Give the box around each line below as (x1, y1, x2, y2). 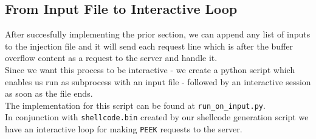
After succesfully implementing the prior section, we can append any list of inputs (5, 28, 311, 40)
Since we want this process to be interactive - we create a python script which (5, 63, 295, 76)
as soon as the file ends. (5, 87, 93, 100)
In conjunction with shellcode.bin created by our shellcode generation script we (5, 111, 309, 123)
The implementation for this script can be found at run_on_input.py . (5, 99, 266, 111)
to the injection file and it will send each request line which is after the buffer (5, 39, 293, 52)
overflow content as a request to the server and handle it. (5, 51, 218, 64)
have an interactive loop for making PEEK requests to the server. (5, 123, 242, 135)
